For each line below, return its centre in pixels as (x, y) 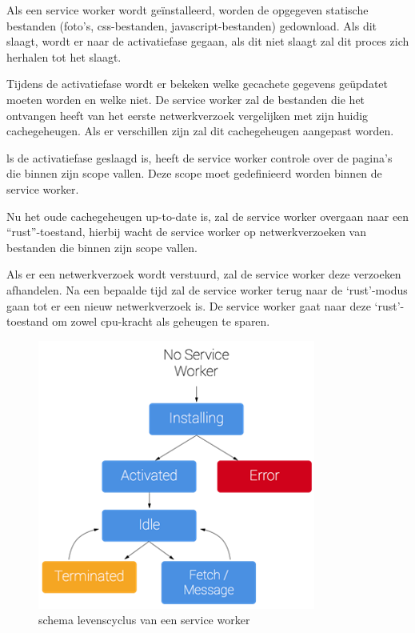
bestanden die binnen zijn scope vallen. (102, 247)
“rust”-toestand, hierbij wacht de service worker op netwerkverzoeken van (187, 232)
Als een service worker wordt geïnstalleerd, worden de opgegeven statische (188, 10)
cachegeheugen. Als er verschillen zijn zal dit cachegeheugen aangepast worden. (200, 131)
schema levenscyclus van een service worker (144, 620)
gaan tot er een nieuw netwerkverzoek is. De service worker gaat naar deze (189, 305)
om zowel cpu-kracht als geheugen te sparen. (161, 321)
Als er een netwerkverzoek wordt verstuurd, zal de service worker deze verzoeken (204, 274)
